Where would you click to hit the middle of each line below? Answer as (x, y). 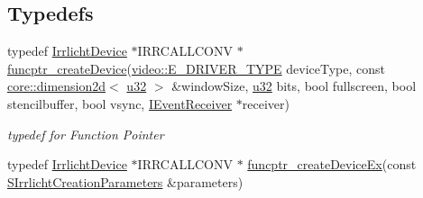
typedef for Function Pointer (86, 134)
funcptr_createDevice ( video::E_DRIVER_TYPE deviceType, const (197, 68)
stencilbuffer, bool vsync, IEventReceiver (120, 103)
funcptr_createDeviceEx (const (332, 164)
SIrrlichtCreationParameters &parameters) (125, 181)
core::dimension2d (57, 86)
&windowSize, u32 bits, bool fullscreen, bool (294, 86)
